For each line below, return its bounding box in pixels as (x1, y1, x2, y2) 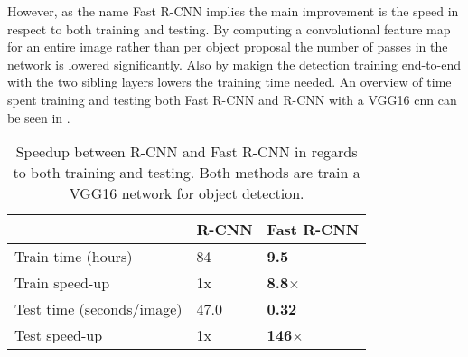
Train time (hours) (14, 246, 133, 268)
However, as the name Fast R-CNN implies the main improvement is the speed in (7, 2, 459, 20)
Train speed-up (14, 272, 110, 294)
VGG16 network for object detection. (69, 183, 304, 204)
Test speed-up (14, 324, 103, 346)
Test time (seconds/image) (14, 298, 183, 320)
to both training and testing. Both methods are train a (13, 162, 360, 183)
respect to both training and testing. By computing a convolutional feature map (7, 19, 451, 38)
